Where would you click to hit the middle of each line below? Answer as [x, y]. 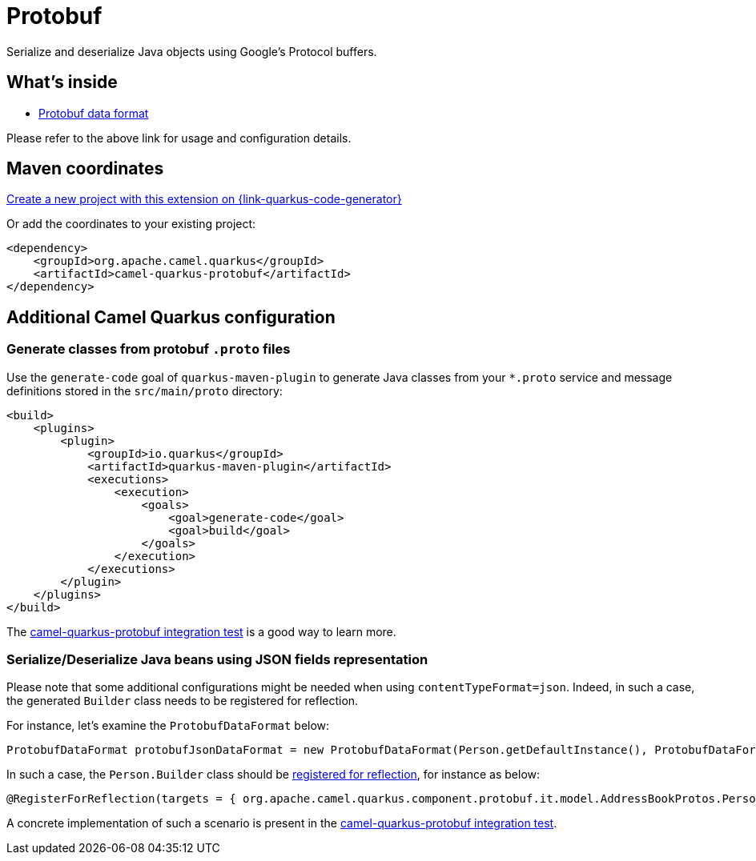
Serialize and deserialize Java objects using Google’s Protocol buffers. [192, 51]
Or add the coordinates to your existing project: [131, 224]
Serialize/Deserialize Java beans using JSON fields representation [217, 660]
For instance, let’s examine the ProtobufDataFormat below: [168, 726]
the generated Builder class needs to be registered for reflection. [183, 701]
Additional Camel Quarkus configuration [171, 317]
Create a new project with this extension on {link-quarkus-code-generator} [204, 199]
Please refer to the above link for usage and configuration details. [179, 138]
